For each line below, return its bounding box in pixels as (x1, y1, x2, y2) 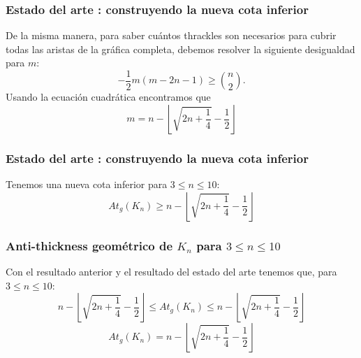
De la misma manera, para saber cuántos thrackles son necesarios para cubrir (6, 28, 337, 43)
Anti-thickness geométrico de (6, 236, 173, 254)
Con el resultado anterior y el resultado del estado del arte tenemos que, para (6, 264, 337, 279)
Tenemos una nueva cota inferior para (6, 177, 168, 192)
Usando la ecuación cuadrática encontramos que (6, 89, 211, 104)
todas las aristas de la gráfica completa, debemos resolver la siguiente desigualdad (6, 41, 355, 56)
